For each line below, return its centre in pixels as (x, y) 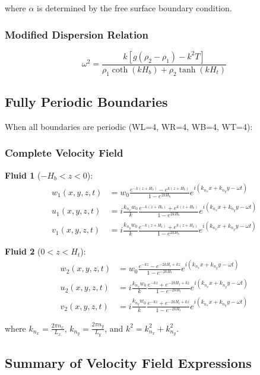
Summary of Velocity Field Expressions (128, 363)
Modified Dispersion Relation (77, 34)
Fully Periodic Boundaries (86, 102)
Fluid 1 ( (23, 175)
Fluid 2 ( (23, 251)
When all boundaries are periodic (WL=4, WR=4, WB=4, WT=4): (129, 126)
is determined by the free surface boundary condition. (134, 8)
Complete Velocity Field (64, 153)
